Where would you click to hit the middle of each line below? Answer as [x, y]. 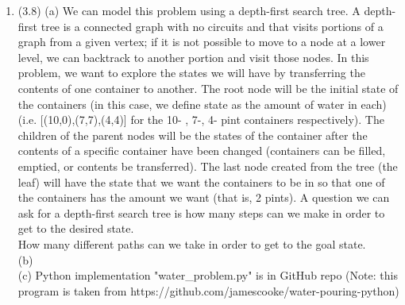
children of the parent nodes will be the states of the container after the [193, 135]
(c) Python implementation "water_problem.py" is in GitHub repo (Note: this [208, 275]
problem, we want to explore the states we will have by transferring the [191, 73]
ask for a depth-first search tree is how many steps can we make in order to [201, 212]
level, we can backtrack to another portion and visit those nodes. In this [193, 57]
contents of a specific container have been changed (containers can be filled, [202, 151]
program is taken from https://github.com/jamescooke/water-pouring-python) [208, 290]
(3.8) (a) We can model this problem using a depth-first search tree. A [189, 10]
